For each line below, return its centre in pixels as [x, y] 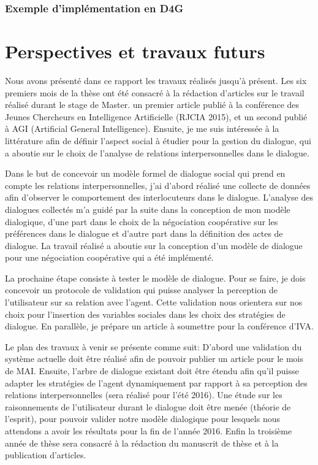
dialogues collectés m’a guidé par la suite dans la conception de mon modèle [148, 209]
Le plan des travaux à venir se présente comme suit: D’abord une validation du [153, 346]
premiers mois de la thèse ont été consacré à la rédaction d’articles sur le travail [155, 92]
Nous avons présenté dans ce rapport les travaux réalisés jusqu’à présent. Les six [156, 80]
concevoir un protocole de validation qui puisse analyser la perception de [141, 290]
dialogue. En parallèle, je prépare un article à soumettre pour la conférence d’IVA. [159, 326]
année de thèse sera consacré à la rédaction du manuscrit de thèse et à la [142, 443]
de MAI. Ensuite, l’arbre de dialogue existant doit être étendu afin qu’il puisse [152, 371]
